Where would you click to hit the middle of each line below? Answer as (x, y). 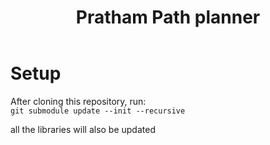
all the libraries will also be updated (83, 129)
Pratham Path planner (168, 17)
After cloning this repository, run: (78, 101)
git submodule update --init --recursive (98, 111)
